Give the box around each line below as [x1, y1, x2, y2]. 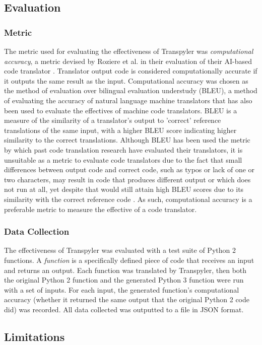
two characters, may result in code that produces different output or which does [4, 174, 251, 184]
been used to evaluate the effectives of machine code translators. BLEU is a [4, 105, 237, 115]
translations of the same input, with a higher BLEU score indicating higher [4, 124, 237, 135]
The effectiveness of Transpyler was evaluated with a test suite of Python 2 [4, 245, 236, 255]
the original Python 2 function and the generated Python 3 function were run [4, 274, 244, 285]
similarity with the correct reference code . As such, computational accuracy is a [4, 193, 252, 204]
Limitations [4, 328, 65, 344]
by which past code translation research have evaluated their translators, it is [4, 144, 243, 155]
